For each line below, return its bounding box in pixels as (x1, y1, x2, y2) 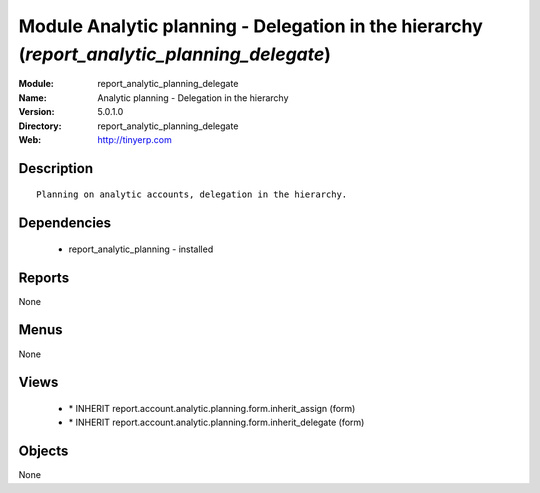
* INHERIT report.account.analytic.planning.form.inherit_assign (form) (68, 402, 356, 414)
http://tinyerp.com (97, 133, 172, 145)
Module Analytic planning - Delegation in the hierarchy (18, 15, 484, 37)
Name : (18, 91, 47, 104)
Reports (18, 269, 70, 286)
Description (18, 160, 94, 177)
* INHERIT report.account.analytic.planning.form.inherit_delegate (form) (68, 416, 365, 429)
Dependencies (18, 215, 112, 232)
